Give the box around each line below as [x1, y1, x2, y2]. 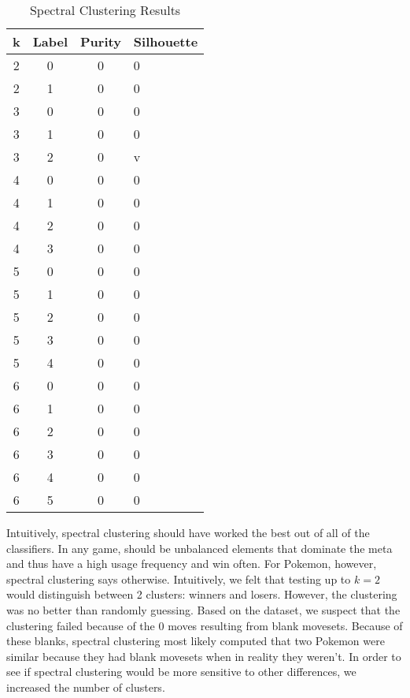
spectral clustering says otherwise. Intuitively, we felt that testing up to [6, 570, 351, 587]
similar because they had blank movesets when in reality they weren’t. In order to [6, 648, 401, 664]
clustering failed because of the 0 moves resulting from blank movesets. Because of [6, 617, 403, 633]
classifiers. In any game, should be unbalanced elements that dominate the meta [6, 539, 393, 556]
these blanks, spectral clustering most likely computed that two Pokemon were [6, 633, 385, 649]
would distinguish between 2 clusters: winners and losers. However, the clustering [6, 586, 397, 603]
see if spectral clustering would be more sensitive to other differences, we [6, 663, 356, 680]
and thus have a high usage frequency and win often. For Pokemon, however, [6, 555, 377, 572]
